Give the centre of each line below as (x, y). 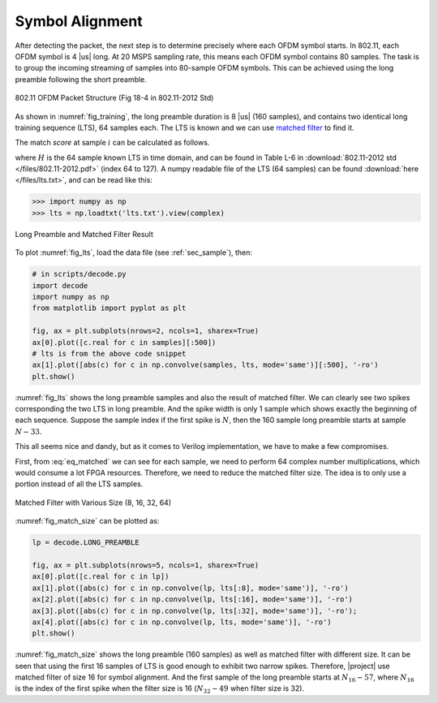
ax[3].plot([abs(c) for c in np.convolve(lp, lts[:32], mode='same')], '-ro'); (195, 610)
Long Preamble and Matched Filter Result (84, 234)
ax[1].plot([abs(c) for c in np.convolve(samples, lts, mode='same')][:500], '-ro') (205, 365)
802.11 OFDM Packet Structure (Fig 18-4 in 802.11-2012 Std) (114, 98)
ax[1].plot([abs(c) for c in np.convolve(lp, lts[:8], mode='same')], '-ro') (190, 588)
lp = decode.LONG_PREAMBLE (86, 543)
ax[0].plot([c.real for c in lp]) (101, 577)
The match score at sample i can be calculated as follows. (112, 143)
